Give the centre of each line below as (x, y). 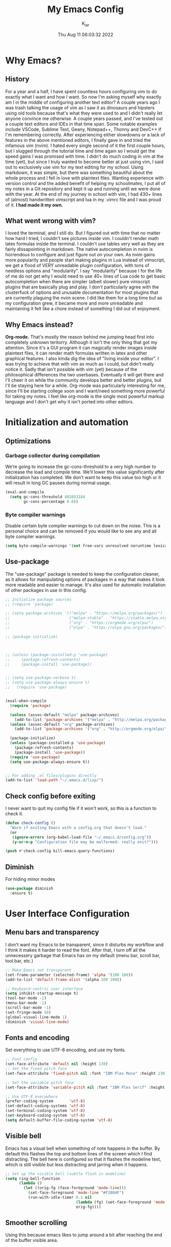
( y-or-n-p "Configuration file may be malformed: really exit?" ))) (85, 842)
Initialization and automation (67, 422)
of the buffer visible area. (32, 1240)
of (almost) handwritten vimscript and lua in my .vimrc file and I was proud (83, 199)
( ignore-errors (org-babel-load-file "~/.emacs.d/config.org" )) (82, 837)
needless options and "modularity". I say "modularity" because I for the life (84, 271)
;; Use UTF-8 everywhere (32, 1096)
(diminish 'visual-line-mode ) (37, 1022)
